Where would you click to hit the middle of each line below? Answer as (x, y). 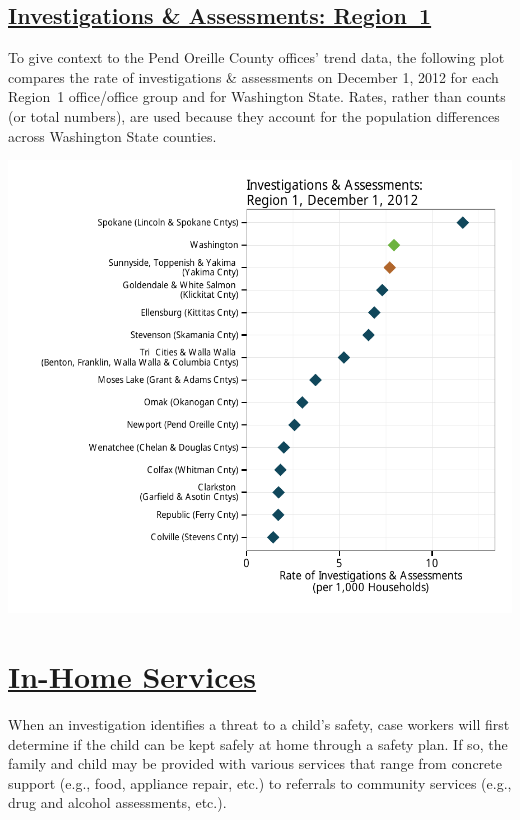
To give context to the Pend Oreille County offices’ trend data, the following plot (256, 57)
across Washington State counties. (112, 135)
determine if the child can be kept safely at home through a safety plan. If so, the (258, 743)
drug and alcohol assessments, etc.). (117, 802)
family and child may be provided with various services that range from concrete (255, 763)
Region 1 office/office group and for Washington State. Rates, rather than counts (257, 96)
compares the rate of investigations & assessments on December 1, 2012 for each (253, 76)
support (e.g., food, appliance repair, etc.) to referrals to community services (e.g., (260, 782)
